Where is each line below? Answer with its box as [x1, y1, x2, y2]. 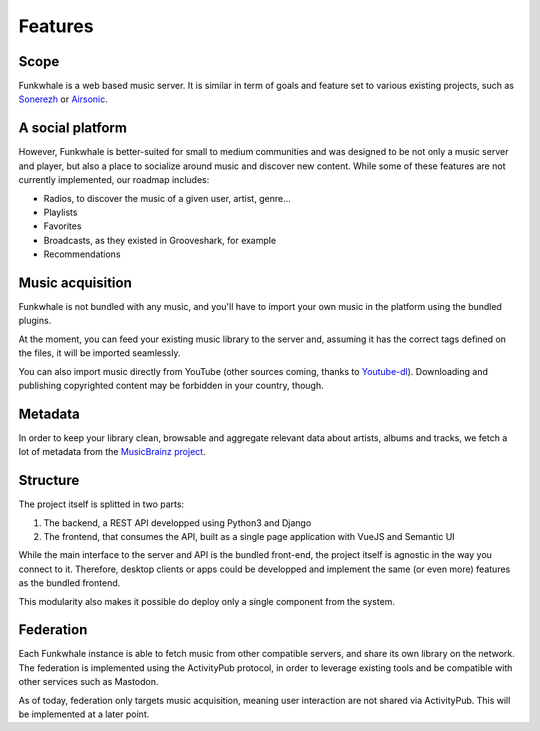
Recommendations [43, 248, 121, 260]
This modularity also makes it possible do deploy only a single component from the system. [18, 595, 395, 607]
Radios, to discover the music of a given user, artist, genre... [43, 192, 291, 204]
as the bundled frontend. [18, 577, 121, 589]
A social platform [18, 120, 127, 137]
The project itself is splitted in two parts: [18, 498, 185, 510]
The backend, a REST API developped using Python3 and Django [43, 516, 312, 529]
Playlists [43, 206, 78, 218]
